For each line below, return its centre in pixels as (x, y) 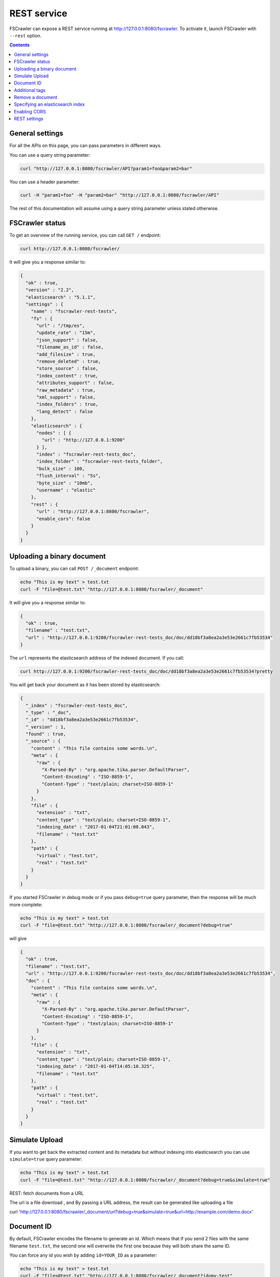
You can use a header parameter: (45, 182)
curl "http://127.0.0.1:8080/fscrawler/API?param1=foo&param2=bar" (106, 168)
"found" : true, (46, 734)
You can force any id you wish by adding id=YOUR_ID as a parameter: (83, 1255)
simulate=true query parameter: (46, 1159)
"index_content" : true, (68, 376)
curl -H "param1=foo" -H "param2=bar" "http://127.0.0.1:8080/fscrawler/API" (120, 195)
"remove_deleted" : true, (69, 362)
